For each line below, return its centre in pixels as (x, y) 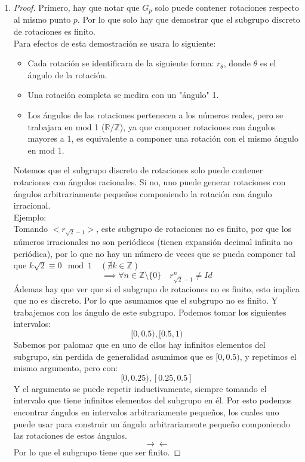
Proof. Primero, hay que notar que (76, 7)
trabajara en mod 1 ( (66, 126)
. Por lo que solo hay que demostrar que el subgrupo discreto (189, 19)
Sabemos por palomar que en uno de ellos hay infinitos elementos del (139, 345)
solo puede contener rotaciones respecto (227, 7)
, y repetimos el (268, 356)
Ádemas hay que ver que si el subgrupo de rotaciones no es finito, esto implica (157, 288)
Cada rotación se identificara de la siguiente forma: (121, 63)
